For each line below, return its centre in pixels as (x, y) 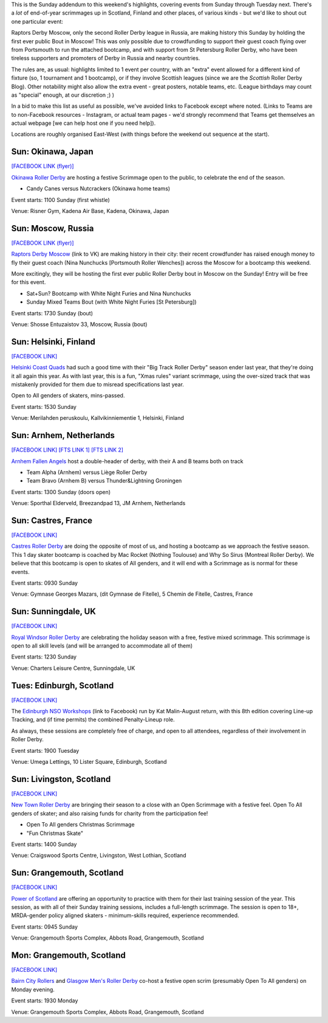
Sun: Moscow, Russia (53, 228)
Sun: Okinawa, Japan (52, 152)
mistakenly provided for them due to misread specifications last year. (98, 385)
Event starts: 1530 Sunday (44, 407)
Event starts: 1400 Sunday (44, 844)
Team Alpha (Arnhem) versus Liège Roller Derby (87, 472)
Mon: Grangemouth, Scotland (68, 955)
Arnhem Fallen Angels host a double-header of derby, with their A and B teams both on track (127, 461)
